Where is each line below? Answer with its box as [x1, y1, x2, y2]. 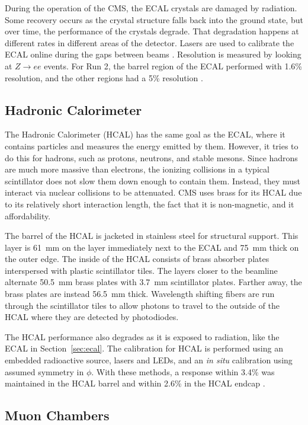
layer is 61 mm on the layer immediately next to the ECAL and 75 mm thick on [5, 241, 299, 253]
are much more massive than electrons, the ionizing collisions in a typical [5, 163, 269, 175]
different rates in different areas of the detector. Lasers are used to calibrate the [5, 36, 294, 49]
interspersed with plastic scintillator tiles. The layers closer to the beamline [5, 264, 278, 276]
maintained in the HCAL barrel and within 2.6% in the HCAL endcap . [5, 377, 265, 389]
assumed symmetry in [5, 365, 84, 378]
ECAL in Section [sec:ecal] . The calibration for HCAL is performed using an [5, 342, 283, 354]
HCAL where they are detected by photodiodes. [5, 311, 179, 323]
